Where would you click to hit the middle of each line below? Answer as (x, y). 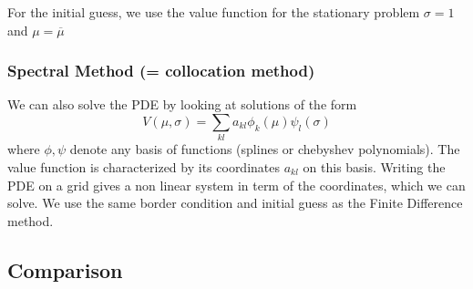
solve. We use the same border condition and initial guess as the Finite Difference (235, 203)
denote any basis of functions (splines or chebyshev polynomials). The (265, 149)
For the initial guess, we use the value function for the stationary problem (214, 12)
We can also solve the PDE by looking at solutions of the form (182, 104)
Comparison (65, 269)
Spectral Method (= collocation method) (161, 71)
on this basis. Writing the (374, 166)
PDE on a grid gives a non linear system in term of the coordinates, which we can (236, 185)
